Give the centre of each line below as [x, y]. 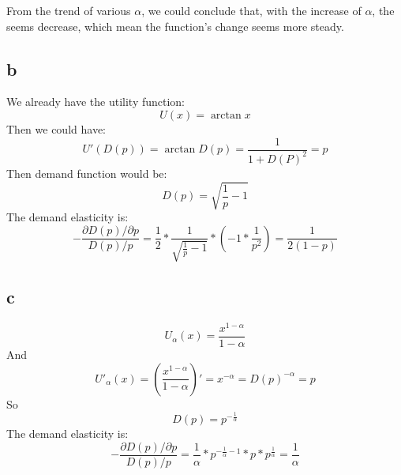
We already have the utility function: [96, 102]
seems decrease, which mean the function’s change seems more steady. [175, 26]
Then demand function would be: [87, 173]
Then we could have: [56, 128]
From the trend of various [69, 10]
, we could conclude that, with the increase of [251, 10]
